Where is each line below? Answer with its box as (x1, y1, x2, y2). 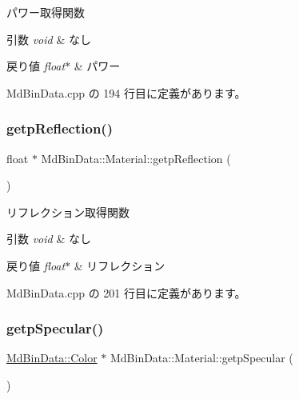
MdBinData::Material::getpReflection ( (41, 150, 231, 166)
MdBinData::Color (6, 349, 98, 366)
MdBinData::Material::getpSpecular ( (110, 349, 293, 366)
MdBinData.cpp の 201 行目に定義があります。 (6, 284, 246, 301)
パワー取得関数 (6, 4, 85, 20)
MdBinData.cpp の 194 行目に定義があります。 (6, 84, 246, 101)
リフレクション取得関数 (6, 203, 130, 220)
